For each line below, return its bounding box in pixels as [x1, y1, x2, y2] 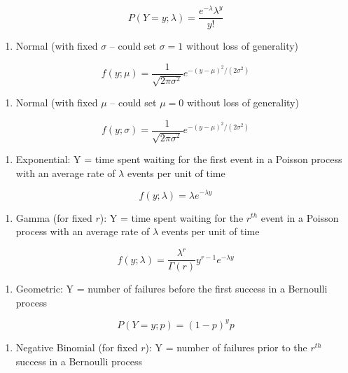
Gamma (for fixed [15, 210, 92, 225]
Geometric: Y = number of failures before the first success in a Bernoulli [15, 281, 328, 296]
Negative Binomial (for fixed [15, 339, 138, 354]
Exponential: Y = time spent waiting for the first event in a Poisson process [15, 152, 342, 167]
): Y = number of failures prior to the [145, 339, 307, 354]
